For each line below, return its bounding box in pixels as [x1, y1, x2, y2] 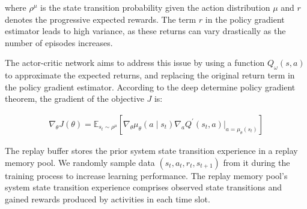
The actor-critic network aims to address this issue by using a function [5, 56, 265, 69]
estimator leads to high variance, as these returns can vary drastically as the [5, 25, 286, 37]
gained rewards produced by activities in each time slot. [5, 192, 210, 205]
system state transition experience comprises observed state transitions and [5, 181, 282, 193]
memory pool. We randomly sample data [5, 156, 155, 168]
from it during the [223, 156, 290, 168]
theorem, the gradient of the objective [5, 92, 144, 105]
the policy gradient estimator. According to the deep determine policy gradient [5, 80, 296, 93]
